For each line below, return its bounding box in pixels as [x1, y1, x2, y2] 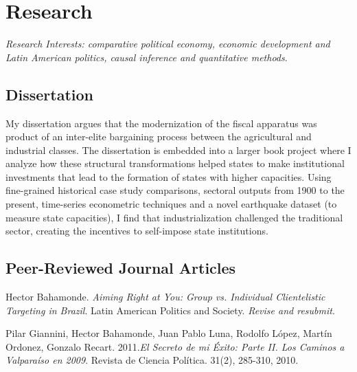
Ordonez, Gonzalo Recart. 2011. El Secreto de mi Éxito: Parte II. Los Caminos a [5, 339, 345, 353]
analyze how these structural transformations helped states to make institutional [5, 156, 345, 171]
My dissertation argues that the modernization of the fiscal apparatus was [5, 116, 317, 130]
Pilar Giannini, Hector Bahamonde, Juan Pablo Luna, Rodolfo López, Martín [5, 326, 332, 340]
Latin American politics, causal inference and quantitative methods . [5, 50, 288, 64]
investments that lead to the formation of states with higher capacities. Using [5, 169, 332, 184]
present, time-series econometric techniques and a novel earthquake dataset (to [5, 197, 337, 211]
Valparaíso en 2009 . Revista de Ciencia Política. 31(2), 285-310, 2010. [5, 353, 299, 367]
